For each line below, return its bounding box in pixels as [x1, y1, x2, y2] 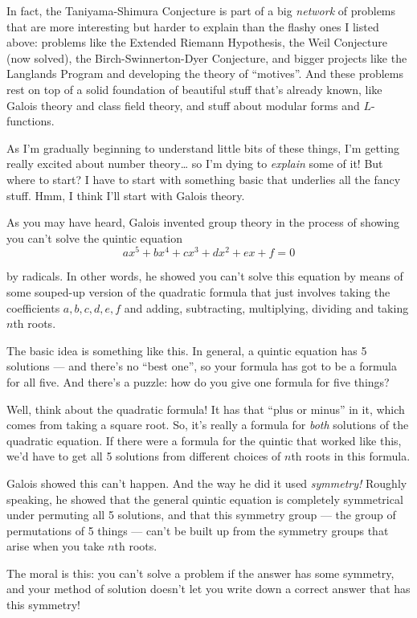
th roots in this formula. [291, 448, 411, 465]
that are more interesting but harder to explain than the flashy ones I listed [6, 18, 379, 35]
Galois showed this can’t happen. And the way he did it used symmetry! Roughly [6, 474, 407, 491]
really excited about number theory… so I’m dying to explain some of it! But [6, 155, 383, 172]
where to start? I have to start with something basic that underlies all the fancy [6, 170, 401, 187]
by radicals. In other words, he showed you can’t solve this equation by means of [6, 268, 403, 284]
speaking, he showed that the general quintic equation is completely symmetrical [6, 490, 403, 507]
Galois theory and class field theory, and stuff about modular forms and [6, 96, 360, 113]
